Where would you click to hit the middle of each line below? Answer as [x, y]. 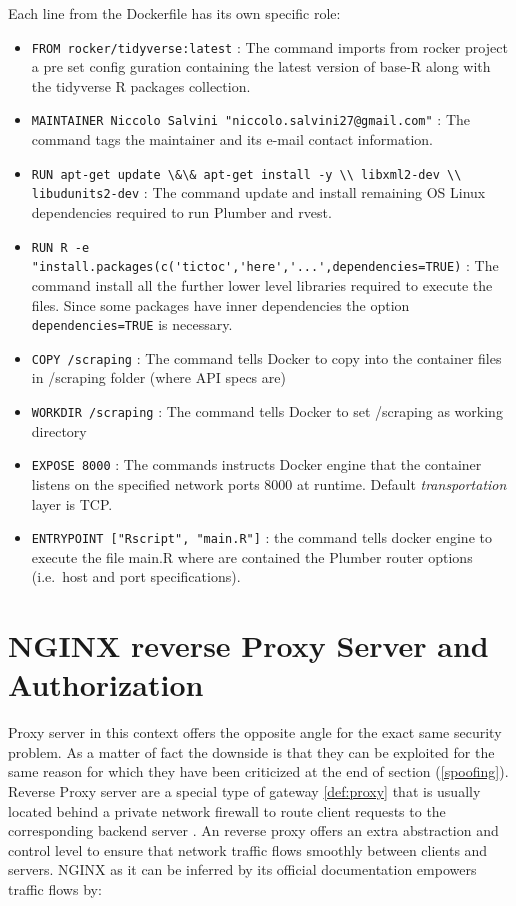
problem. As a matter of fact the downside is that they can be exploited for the [251, 751]
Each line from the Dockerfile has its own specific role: [174, 13]
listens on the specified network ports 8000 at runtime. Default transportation [269, 483]
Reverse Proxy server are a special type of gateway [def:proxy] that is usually [244, 791]
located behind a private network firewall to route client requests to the [227, 810]
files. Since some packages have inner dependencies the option [220, 304]
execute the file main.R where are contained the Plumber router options [252, 556]
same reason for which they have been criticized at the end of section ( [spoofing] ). [258, 771]
